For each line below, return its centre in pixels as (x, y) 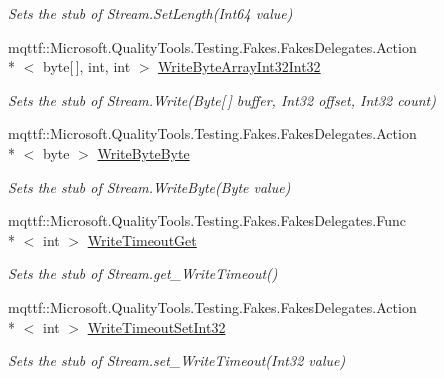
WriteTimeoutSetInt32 (156, 326)
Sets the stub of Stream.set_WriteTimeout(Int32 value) (177, 360)
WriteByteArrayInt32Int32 (239, 66)
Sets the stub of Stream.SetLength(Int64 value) (150, 13)
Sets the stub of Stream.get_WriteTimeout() (143, 273)
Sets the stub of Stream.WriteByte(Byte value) (149, 186)
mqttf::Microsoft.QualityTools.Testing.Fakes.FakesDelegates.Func (207, 220)
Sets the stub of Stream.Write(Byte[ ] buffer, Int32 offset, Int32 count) (222, 99)
